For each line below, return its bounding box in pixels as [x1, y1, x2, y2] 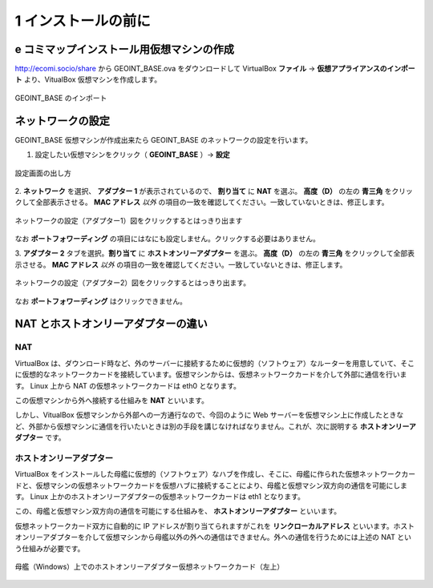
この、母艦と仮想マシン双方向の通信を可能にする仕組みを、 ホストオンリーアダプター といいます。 [14, 506, 342, 516]
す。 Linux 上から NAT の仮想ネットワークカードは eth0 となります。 [14, 381, 241, 390]
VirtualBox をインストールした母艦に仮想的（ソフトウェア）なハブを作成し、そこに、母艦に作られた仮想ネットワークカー [14, 469, 416, 479]
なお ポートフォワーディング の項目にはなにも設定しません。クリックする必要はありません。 [14, 234, 321, 244]
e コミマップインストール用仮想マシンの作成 [14, 42, 235, 56]
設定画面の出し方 [14, 168, 71, 178]
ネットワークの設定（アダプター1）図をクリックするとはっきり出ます [14, 215, 243, 225]
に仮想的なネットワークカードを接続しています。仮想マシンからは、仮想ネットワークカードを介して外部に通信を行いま [14, 369, 407, 380]
